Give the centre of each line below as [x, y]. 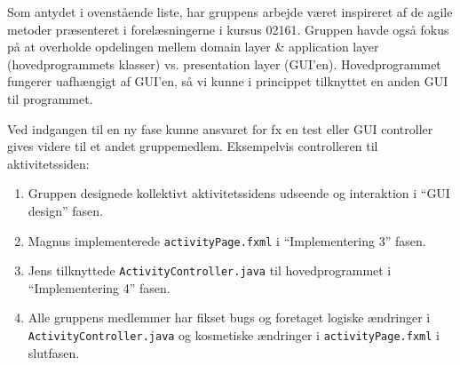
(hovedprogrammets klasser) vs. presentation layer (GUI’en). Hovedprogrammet [224, 63]
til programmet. [50, 98]
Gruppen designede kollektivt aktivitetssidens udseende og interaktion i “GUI [239, 193]
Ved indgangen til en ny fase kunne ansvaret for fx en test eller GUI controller [220, 128]
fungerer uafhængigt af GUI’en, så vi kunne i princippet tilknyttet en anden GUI [228, 81]
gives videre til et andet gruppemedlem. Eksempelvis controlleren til [193, 146]
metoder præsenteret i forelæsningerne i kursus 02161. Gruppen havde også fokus [228, 29]
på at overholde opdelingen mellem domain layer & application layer [193, 47]
